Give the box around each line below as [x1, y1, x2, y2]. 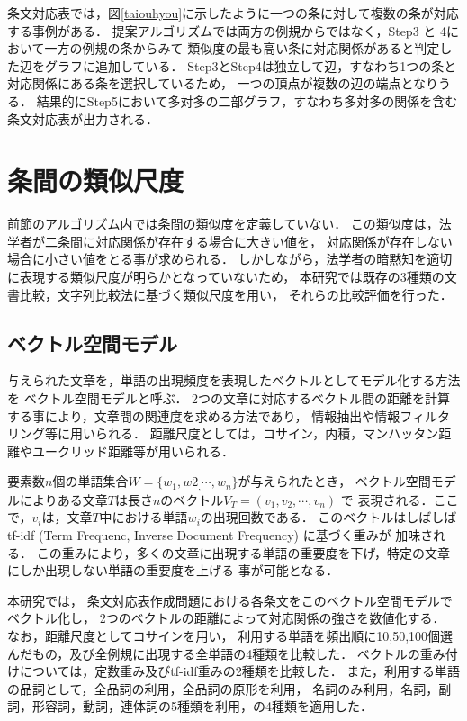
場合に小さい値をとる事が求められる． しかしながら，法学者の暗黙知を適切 [7, 249, 453, 268]
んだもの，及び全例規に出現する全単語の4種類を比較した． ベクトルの [7, 644, 420, 662]
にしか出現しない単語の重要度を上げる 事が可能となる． [7, 561, 339, 580]
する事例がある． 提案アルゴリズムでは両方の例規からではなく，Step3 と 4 [7, 21, 446, 40]
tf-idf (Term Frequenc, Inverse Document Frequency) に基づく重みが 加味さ [7, 526, 434, 545]
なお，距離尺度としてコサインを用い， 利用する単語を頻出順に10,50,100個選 [7, 626, 454, 645]
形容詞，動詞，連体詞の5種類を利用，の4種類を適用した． [31, 697, 373, 716]
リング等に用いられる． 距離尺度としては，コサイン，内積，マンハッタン [7, 424, 439, 443]
